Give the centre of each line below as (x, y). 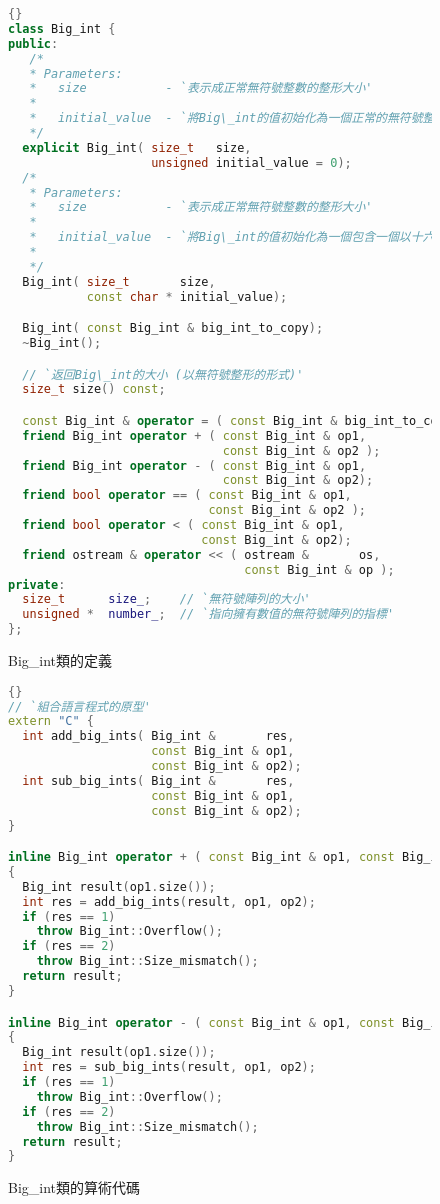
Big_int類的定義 (60, 660)
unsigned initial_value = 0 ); (251, 162)
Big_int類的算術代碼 (74, 1187)
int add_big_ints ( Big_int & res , (158, 736)
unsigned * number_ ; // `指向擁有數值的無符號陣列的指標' (208, 614)
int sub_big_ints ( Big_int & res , (158, 780)
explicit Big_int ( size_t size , (137, 147)
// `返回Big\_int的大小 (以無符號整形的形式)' (163, 374)
